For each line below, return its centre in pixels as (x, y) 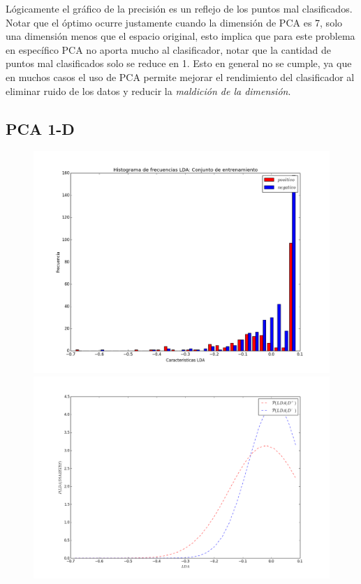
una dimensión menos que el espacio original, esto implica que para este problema (180, 36)
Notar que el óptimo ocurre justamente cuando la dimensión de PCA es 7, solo (174, 22)
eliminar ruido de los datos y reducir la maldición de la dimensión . (148, 90)
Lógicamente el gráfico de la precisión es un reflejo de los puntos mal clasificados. (179, 8)
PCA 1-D (40, 128)
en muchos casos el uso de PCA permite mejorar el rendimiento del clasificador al (180, 76)
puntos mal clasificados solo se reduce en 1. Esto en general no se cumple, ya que (179, 63)
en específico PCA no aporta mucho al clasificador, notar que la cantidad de (168, 49)
